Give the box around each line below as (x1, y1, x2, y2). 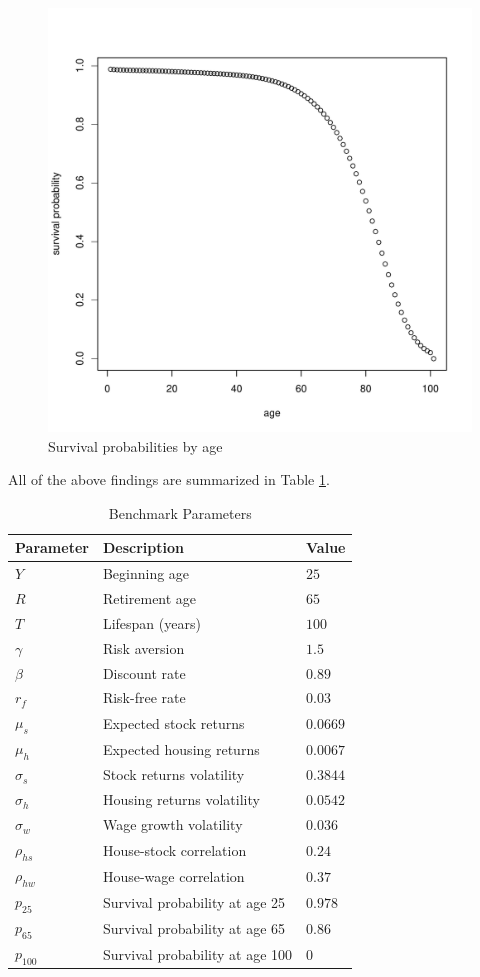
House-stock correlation (102, 839, 247, 860)
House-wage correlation (102, 865, 245, 886)
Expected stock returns (102, 712, 245, 733)
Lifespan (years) (102, 612, 201, 633)
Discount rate (102, 662, 186, 683)
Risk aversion (102, 637, 185, 658)
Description (102, 537, 184, 558)
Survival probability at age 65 (102, 917, 286, 938)
